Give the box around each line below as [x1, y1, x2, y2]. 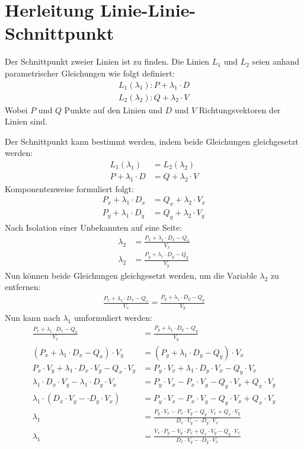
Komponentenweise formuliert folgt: [5, 182, 134, 195]
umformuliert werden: [73, 311, 152, 324]
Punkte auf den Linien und [64, 103, 162, 116]
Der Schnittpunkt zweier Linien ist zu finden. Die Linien [5, 55, 210, 68]
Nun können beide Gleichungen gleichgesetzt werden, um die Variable [5, 269, 257, 281]
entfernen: [5, 281, 41, 293]
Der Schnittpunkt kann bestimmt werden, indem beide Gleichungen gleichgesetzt [5, 135, 299, 147]
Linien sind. [5, 115, 47, 128]
